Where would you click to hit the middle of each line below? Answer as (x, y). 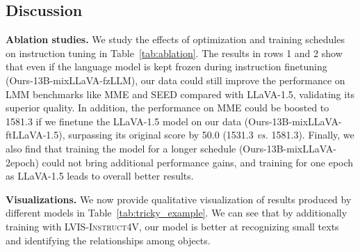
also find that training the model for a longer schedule (121, 148)
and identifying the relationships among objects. (108, 240)
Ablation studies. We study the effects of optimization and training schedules (175, 39)
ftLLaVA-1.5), (35, 135)
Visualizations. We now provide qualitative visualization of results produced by (179, 199)
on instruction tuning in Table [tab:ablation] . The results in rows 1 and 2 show (174, 53)
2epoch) (22, 162)
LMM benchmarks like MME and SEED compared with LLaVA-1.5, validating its (180, 94)
